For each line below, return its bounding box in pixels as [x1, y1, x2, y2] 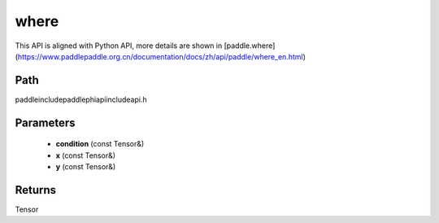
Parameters [15, 116, 76, 129]
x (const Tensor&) [55, 151, 116, 160]
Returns [15, 183, 57, 197]
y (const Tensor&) [55, 162, 116, 172]
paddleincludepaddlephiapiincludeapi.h [15, 94, 147, 104]
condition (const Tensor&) [55, 139, 145, 149]
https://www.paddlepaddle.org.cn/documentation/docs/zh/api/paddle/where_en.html [17, 51, 304, 61]
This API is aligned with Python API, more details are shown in [15, 41, 223, 50]
